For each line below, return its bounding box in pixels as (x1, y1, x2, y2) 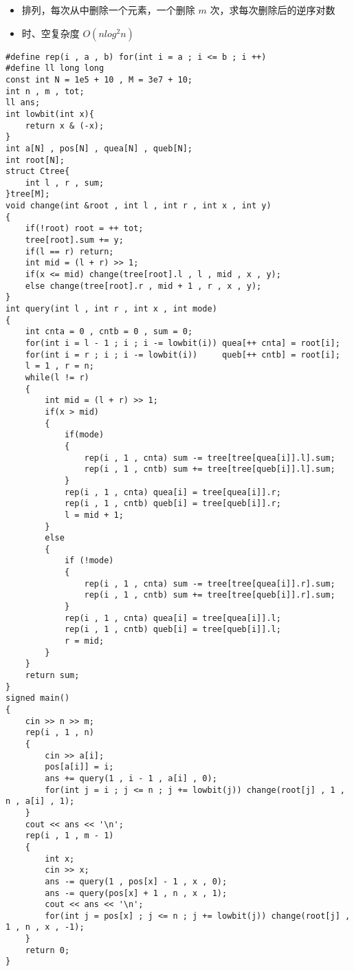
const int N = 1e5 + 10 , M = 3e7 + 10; (5, 74, 193, 85)
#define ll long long (5, 63, 104, 74)
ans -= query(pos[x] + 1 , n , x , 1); (45, 888, 228, 898)
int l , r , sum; (25, 177, 104, 188)
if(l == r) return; (25, 246, 114, 257)
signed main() (5, 693, 70, 703)
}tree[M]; (5, 189, 50, 199)
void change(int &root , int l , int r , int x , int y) (5, 201, 272, 211)
